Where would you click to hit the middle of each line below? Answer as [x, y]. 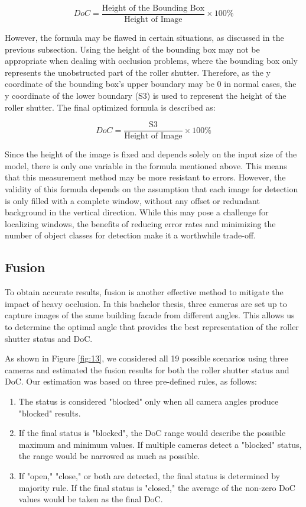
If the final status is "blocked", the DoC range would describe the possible [152, 433]
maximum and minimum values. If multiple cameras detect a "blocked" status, [160, 444]
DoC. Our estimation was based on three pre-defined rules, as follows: [131, 381]
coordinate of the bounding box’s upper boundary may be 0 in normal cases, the [151, 84]
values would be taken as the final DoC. [91, 499]
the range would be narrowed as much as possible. [109, 456]
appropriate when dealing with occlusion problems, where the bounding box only [151, 61]
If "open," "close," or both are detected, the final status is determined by [149, 475]
